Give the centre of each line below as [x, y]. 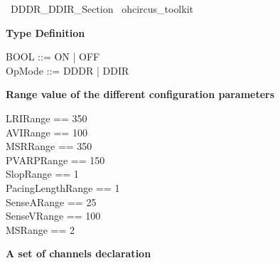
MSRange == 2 [41, 229]
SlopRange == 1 [42, 174]
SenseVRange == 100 [53, 216]
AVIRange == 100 [47, 132]
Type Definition [45, 32]
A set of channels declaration [79, 253]
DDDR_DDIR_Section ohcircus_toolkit [102, 9]
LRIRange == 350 [47, 118]
